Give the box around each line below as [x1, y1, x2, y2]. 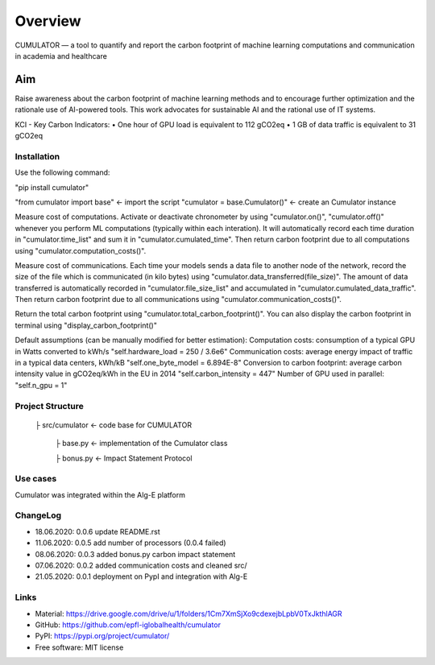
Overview [14, 12, 81, 30]
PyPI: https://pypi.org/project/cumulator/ [35, 631, 170, 641]
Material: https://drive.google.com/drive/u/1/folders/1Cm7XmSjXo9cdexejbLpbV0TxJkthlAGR [35, 609, 342, 618]
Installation [14, 151, 60, 162]
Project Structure [14, 400, 84, 411]
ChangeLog [14, 510, 62, 521]
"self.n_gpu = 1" [14, 380, 68, 390]
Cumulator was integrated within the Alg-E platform [14, 489, 185, 499]
